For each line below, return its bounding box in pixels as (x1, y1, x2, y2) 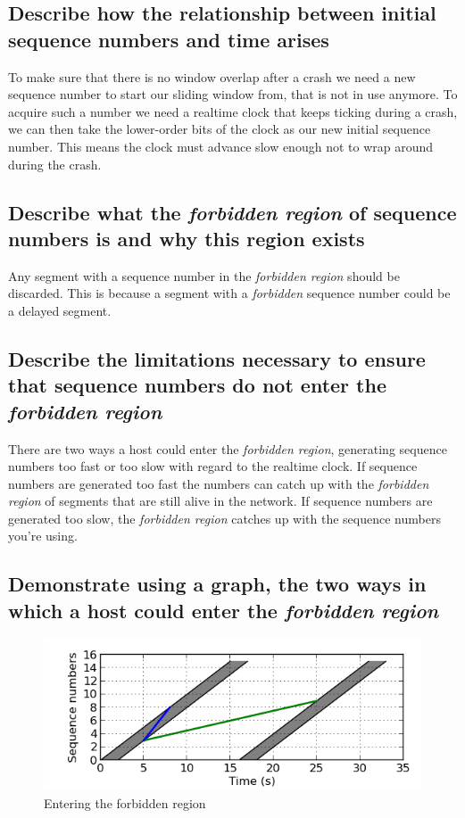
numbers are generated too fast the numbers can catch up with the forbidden (8, 474, 429, 492)
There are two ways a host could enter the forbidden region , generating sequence (8, 439, 447, 458)
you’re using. (8, 526, 78, 545)
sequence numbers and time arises (8, 25, 329, 53)
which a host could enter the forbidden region (8, 596, 439, 624)
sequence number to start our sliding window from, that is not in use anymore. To (8, 85, 458, 103)
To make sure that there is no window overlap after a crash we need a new (8, 67, 416, 86)
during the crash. (8, 154, 102, 173)
